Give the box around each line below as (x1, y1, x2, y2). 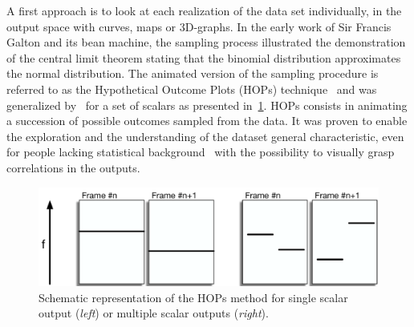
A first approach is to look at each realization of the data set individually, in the (6, 2, 402, 18)
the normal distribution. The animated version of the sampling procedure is (6, 65, 379, 82)
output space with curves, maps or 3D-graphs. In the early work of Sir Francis (6, 18, 392, 34)
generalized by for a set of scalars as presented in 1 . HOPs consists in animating (6, 96, 408, 113)
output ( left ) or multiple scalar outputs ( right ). (39, 305, 269, 321)
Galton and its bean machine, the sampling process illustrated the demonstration (6, 34, 406, 50)
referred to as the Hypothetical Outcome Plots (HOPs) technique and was (6, 80, 377, 97)
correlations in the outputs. (6, 159, 140, 176)
